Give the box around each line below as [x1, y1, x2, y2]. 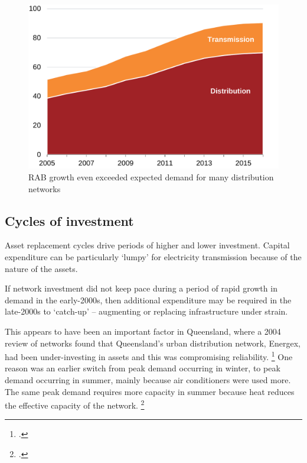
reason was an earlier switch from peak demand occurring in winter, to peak [5, 362, 280, 374]
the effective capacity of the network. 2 [5, 397, 145, 411]
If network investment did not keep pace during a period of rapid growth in [5, 282, 277, 294]
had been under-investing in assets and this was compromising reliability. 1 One [5, 349, 293, 362]
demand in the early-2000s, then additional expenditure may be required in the [5, 293, 292, 306]
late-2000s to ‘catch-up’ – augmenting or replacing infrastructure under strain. [5, 305, 288, 318]
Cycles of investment [5, 211, 134, 229]
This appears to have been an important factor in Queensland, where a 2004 [5, 325, 281, 337]
